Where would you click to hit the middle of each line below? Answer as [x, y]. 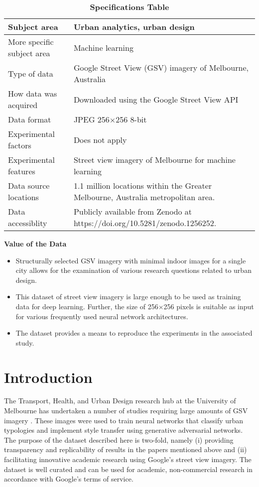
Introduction [48, 377]
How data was [33, 93]
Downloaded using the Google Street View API [156, 99]
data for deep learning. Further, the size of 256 [87, 306]
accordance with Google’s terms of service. [69, 479]
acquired [23, 105]
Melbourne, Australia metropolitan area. [144, 197]
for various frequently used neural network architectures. [102, 316]
